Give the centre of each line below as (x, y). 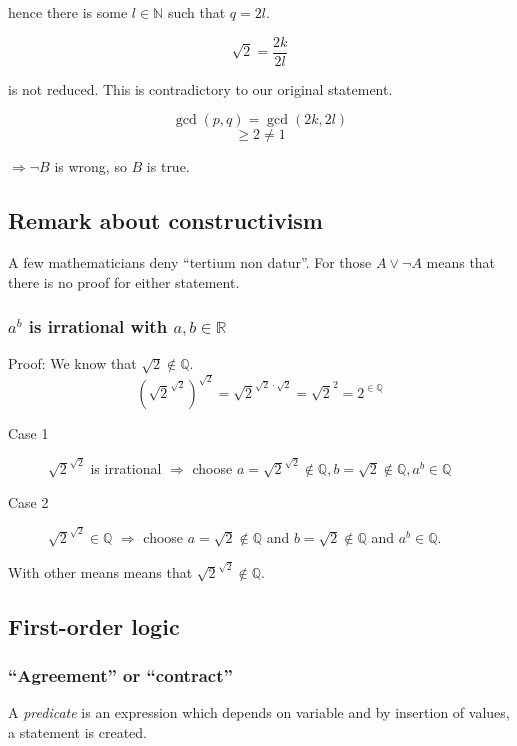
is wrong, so (90, 166)
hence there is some (68, 12)
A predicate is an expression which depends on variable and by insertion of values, (259, 712)
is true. (168, 166)
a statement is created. (77, 732)
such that (196, 12)
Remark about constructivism (165, 220)
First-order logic (94, 625)
